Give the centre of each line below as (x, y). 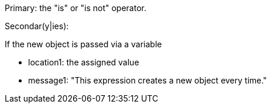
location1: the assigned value (84, 62)
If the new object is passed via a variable (83, 44)
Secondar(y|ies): (37, 26)
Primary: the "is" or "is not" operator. (76, 8)
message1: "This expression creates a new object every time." (147, 80)
